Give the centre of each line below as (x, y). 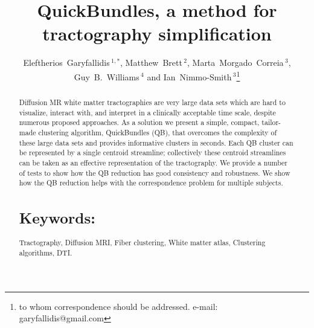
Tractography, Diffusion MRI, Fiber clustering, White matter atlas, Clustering (142, 243)
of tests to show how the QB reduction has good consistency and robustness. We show (155, 172)
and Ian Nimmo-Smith (189, 76)
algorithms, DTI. (46, 253)
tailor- (271, 122)
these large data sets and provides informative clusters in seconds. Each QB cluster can (156, 142)
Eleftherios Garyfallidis (66, 63)
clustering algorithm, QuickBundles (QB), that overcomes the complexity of (158, 132)
